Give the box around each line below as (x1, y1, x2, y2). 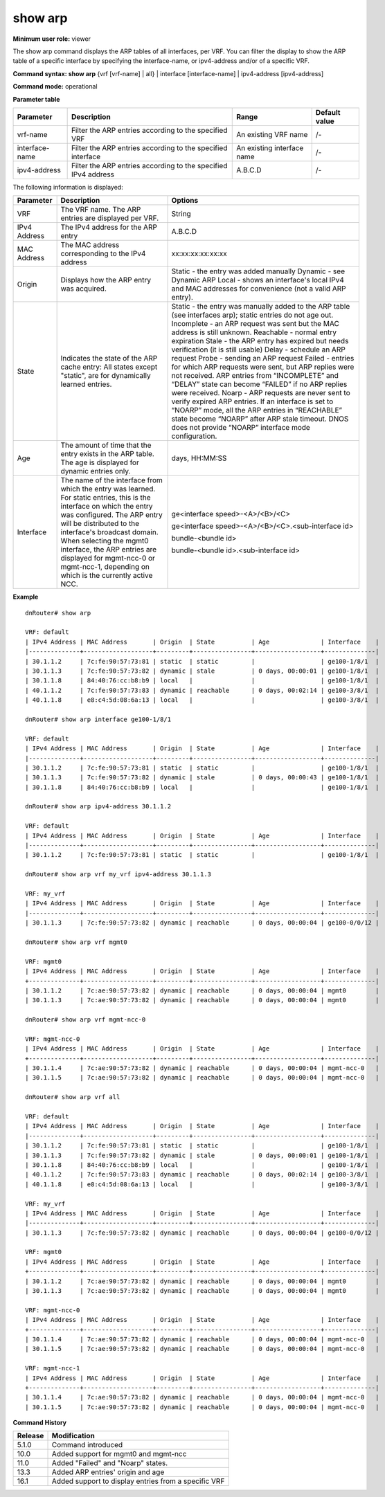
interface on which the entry (60, 502, 153, 511)
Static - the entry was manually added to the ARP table (171, 302, 350, 311)
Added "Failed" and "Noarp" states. (51, 1458, 168, 1468)
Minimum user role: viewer (12, 35, 91, 43)
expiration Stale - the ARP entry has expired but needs (171, 336, 349, 346)
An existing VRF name (236, 129, 308, 139)
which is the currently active (60, 571, 153, 581)
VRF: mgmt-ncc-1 (25, 1364, 80, 1372)
